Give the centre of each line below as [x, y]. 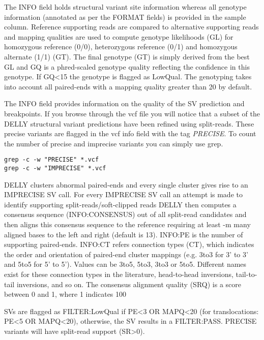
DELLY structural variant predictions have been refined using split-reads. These [129, 123]
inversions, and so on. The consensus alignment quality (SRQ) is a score [129, 284]
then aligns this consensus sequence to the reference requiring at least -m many [127, 224]
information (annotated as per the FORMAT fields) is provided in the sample [125, 17]
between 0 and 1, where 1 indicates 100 [65, 294]
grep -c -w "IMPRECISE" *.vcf [55, 168]
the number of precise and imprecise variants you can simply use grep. [114, 143]
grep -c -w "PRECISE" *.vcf [52, 160]
